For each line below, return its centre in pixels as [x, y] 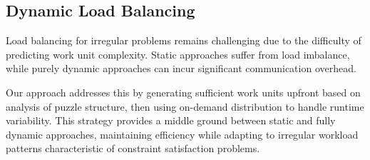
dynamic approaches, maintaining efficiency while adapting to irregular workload [182, 134]
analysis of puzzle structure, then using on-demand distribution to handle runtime [185, 106]
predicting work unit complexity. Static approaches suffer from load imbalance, [178, 54]
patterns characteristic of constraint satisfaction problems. [133, 148]
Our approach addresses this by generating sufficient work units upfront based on [183, 92]
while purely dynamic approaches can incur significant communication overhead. [181, 68]
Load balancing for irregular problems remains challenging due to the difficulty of [184, 40]
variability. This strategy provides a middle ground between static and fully [171, 120]
